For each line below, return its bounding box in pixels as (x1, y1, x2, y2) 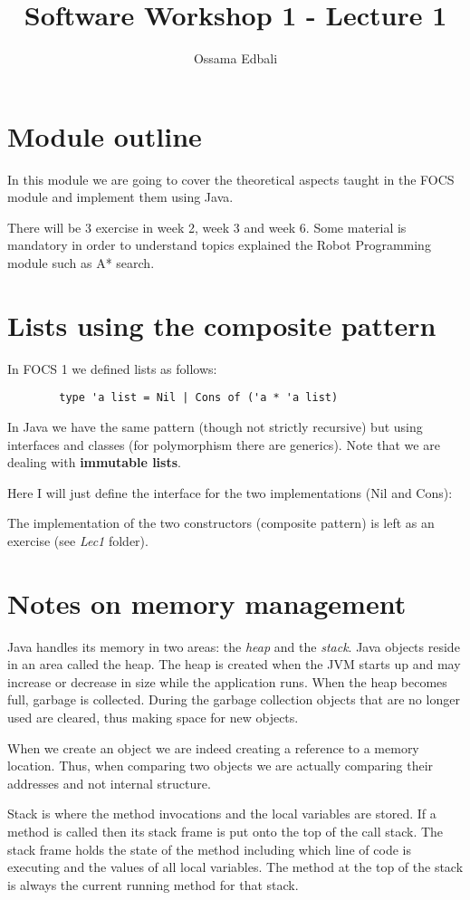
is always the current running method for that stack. (7, 875, 299, 894)
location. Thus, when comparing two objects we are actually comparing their (7, 756, 434, 775)
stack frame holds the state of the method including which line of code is (7, 839, 411, 858)
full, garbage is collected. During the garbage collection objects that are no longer (7, 690, 460, 709)
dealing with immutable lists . (7, 453, 181, 472)
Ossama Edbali (193, 49, 278, 68)
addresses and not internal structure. (7, 773, 211, 792)
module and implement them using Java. (7, 187, 234, 206)
